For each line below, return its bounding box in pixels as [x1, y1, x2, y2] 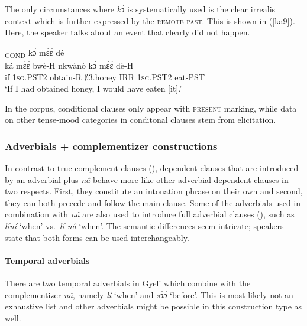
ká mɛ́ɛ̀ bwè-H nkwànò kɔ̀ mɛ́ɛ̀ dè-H [5, 58, 134, 71]
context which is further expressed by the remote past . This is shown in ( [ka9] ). [5, 14, 295, 27]
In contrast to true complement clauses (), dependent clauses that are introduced [5, 162, 299, 174]
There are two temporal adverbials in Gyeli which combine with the [5, 277, 251, 289]
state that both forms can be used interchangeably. [5, 231, 189, 243]
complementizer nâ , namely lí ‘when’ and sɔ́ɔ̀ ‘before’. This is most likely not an [5, 288, 293, 301]
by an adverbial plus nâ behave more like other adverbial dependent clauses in [5, 173, 289, 185]
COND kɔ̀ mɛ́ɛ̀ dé [5, 45, 64, 60]
